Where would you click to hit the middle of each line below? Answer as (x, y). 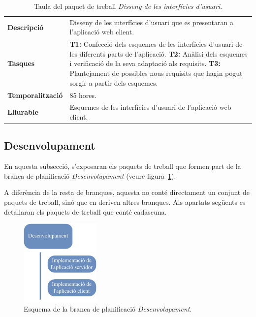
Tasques (21, 63)
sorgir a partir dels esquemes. (114, 82)
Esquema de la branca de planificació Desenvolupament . (108, 309)
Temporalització (35, 95)
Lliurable (23, 112)
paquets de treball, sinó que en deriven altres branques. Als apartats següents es (125, 202)
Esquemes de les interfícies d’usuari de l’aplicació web (150, 107)
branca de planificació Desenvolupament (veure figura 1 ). (90, 175)
